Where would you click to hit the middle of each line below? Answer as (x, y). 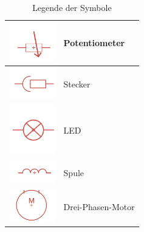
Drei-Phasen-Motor (99, 206)
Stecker (77, 84)
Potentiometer (94, 43)
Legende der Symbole (72, 7)
